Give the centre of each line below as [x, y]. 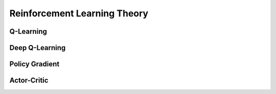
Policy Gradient [34, 64]
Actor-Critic [29, 80]
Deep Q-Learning [38, 48]
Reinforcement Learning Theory [79, 13]
